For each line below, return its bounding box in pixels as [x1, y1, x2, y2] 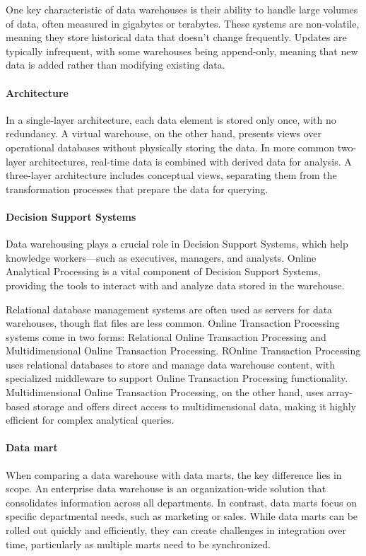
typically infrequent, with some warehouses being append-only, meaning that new [6, 43, 358, 58]
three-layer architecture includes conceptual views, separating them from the [6, 168, 337, 183]
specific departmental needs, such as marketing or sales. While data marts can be [6, 509, 358, 523]
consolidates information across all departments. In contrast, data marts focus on [6, 494, 358, 509]
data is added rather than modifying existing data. [6, 57, 225, 72]
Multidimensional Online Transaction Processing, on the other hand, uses [6, 385, 324, 400]
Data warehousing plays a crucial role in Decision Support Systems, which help [6, 236, 348, 251]
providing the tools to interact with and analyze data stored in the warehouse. [6, 277, 345, 292]
